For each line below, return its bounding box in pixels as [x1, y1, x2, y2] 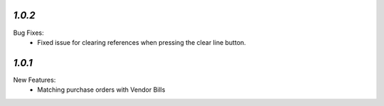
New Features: [13, 75, 56, 84]
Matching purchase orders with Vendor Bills [37, 85, 166, 94]
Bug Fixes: [13, 28, 44, 37]
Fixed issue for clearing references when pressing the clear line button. [37, 38, 247, 46]
